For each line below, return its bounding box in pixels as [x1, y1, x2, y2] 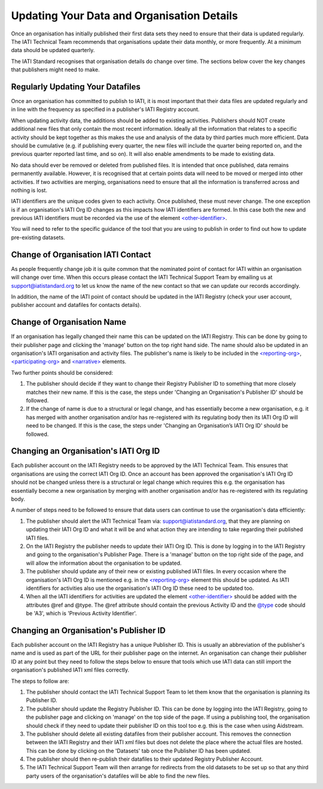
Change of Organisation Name [11, 317, 127, 327]
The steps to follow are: [11, 677, 69, 685]
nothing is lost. [11, 186, 48, 194]
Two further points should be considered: [11, 369, 114, 376]
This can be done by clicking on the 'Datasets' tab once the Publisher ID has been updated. [26, 747, 251, 754]
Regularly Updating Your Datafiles [11, 82, 141, 92]
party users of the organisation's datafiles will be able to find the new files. [26, 772, 211, 779]
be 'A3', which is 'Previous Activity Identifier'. [26, 610, 137, 617]
